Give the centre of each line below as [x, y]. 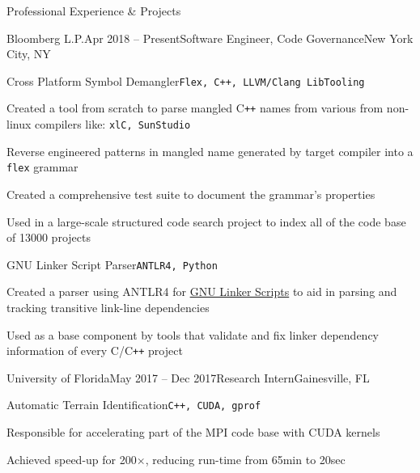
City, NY [29, 54]
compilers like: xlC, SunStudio [113, 124]
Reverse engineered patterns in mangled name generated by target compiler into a [210, 151]
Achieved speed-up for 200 [72, 459]
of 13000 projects [49, 237]
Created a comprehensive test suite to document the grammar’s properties [191, 194]
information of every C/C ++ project [95, 351]
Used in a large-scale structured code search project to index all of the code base [206, 221]
